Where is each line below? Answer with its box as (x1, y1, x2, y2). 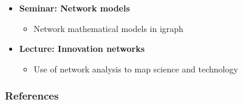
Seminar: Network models (19, 1, 130, 14)
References (5, 88, 59, 103)
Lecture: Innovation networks (19, 42, 145, 55)
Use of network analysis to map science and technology (33, 62, 238, 75)
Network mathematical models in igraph (33, 22, 183, 34)
